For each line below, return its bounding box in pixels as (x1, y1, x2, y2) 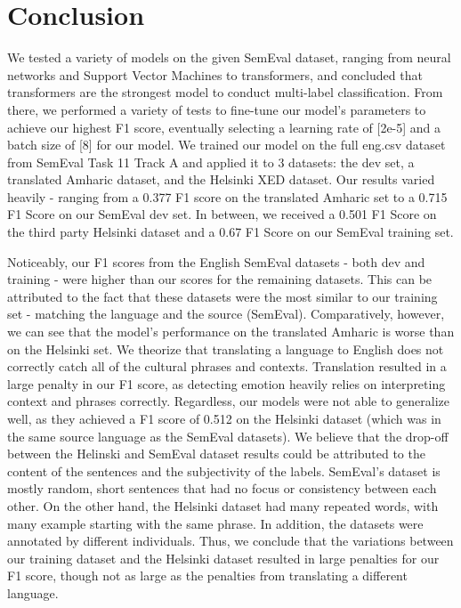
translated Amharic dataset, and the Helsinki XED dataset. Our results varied (7, 170, 435, 189)
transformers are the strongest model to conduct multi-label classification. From (7, 83, 443, 101)
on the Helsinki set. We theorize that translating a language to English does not (7, 339, 444, 358)
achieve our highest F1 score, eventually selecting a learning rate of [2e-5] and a (7, 118, 441, 136)
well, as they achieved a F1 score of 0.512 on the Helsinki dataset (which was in (7, 409, 441, 427)
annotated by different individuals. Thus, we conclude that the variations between (7, 531, 454, 550)
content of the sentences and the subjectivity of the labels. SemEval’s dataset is (7, 461, 441, 480)
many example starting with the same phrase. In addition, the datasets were (7, 514, 424, 532)
